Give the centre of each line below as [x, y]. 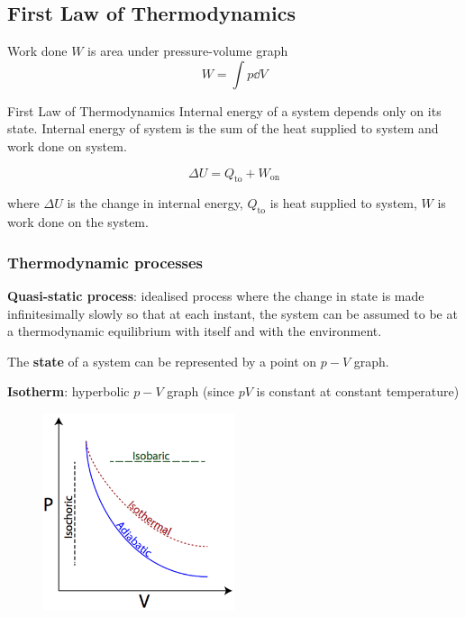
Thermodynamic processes [105, 262]
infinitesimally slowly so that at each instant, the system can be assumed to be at [232, 313]
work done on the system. [78, 222]
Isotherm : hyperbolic [68, 391]
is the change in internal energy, [155, 203]
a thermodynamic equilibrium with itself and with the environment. [195, 331]
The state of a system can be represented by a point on [162, 361]
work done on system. [67, 145]
